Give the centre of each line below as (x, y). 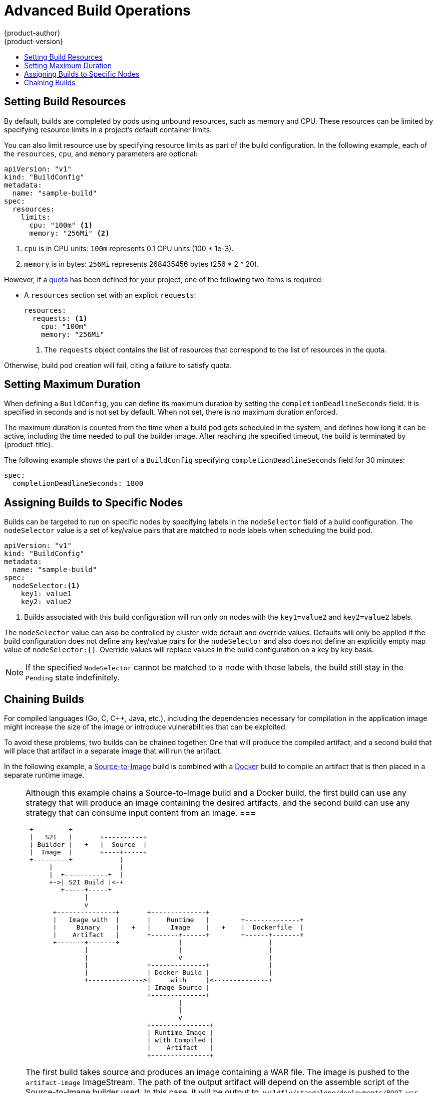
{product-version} (34, 41)
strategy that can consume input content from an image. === (141, 813)
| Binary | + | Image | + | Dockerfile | (178, 928)
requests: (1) (60, 318)
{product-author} (32, 33)
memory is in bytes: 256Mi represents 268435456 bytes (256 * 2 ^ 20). (142, 264)
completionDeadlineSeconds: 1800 (78, 484)
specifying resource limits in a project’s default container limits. (108, 129)
